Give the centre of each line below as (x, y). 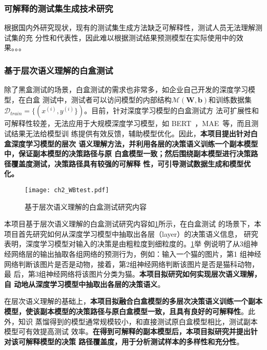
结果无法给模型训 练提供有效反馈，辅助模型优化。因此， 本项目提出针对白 (134, 133)
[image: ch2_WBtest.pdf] (67, 190)
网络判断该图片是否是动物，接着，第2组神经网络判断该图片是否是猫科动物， (131, 264)
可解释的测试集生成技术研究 (59, 8)
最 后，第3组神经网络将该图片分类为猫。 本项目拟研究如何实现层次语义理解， (133, 274)
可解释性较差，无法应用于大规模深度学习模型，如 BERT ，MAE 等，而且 (128, 123)
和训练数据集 (230, 99)
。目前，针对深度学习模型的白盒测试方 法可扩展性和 (171, 110)
